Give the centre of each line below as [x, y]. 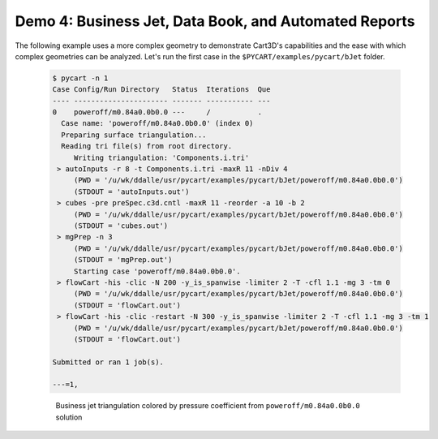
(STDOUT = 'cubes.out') [121, 226]
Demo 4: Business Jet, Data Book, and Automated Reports [215, 21]
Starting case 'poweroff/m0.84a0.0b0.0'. [157, 271]
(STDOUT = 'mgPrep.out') [123, 260]
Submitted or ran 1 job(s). [108, 362]
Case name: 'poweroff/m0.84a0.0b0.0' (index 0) [157, 123]
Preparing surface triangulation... [134, 135]
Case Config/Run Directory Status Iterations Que [161, 90]
